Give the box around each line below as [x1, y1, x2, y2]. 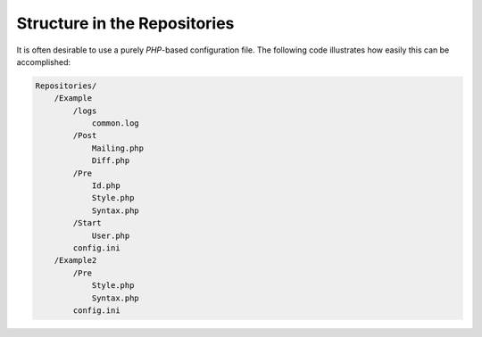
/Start [72, 218, 102, 228]
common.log [91, 119, 140, 128]
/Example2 [54, 255, 97, 266]
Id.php [91, 181, 120, 191]
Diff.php [91, 156, 130, 166]
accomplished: [16, 56, 71, 67]
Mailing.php [91, 143, 145, 153]
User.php [91, 230, 130, 241]
